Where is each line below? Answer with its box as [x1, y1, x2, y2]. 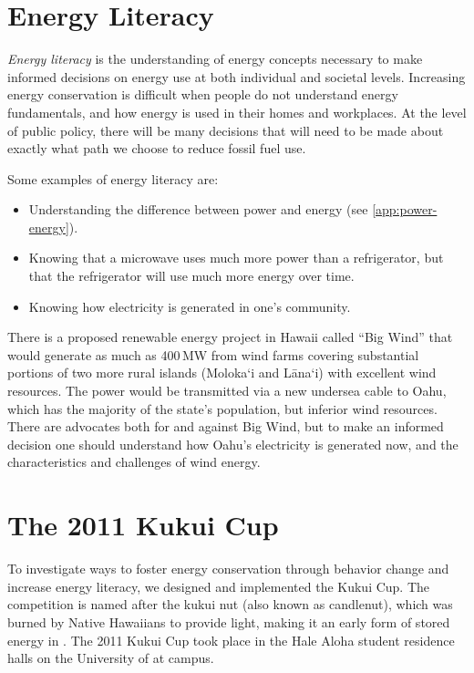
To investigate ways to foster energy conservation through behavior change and [7, 559, 449, 578]
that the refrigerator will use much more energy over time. [28, 266, 355, 285]
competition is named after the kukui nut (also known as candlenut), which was [7, 595, 453, 614]
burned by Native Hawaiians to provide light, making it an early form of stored [7, 612, 450, 631]
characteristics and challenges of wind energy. [7, 452, 261, 471]
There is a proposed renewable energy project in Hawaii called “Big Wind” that [7, 327, 453, 347]
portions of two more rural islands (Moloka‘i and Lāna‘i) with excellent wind [7, 363, 437, 382]
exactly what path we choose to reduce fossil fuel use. [7, 139, 306, 158]
